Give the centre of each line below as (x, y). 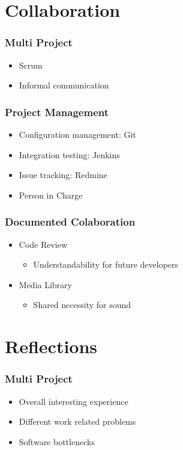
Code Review (43, 244)
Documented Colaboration (70, 222)
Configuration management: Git (77, 134)
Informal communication (64, 85)
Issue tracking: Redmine (63, 175)
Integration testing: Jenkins (69, 154)
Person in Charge (51, 195)
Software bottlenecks (57, 441)
